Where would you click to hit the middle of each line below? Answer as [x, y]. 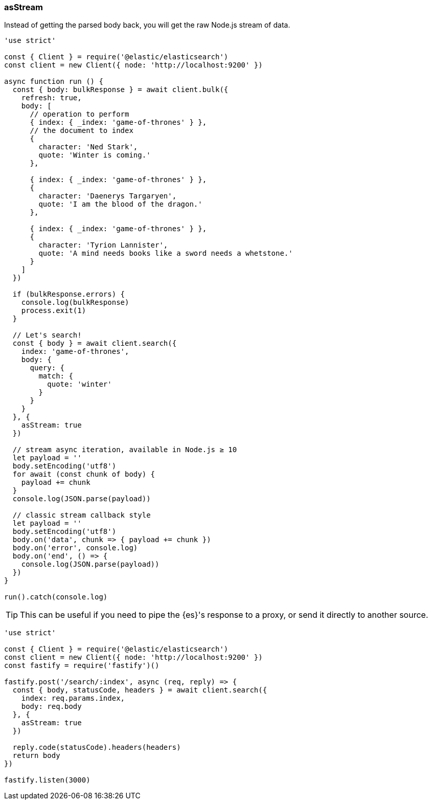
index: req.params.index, [73, 698]
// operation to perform [79, 114]
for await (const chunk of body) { [84, 474]
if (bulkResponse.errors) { [69, 294]
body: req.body [51, 707]
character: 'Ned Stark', [88, 147]
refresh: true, [51, 98]
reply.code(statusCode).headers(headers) [97, 747]
